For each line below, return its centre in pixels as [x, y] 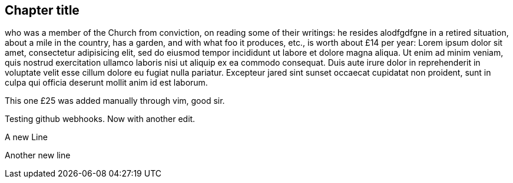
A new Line [26, 137]
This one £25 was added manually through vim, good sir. [115, 101]
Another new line [38, 155]
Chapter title [42, 10]
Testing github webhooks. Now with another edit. [100, 119]
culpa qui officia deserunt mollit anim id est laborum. [106, 83]
